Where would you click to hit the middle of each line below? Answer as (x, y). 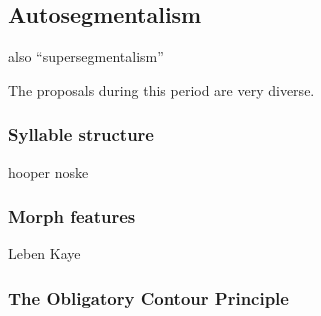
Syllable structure (81, 134)
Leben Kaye (44, 253)
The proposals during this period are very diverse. (161, 89)
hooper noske (48, 171)
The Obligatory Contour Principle (148, 297)
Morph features (72, 216)
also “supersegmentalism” (86, 56)
